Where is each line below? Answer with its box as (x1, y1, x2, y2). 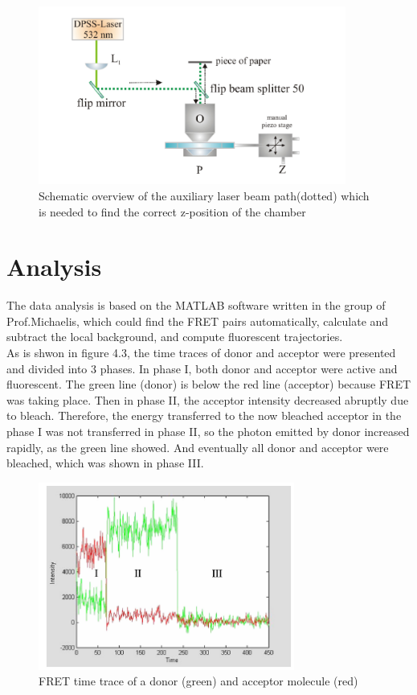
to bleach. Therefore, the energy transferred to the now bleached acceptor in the (6, 407, 402, 424)
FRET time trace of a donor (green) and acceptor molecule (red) (39, 672, 358, 689)
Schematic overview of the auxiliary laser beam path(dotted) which (39, 187, 370, 204)
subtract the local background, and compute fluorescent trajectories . (6, 328, 343, 345)
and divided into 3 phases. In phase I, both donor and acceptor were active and (6, 360, 398, 376)
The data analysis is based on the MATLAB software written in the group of (6, 297, 386, 314)
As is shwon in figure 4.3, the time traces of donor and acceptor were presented (6, 344, 396, 360)
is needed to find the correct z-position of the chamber (39, 203, 306, 220)
